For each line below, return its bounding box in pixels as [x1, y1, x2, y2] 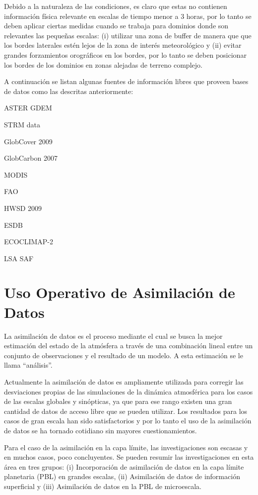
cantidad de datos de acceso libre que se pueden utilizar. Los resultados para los [4, 405, 248, 416]
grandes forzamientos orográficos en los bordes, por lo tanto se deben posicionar [4, 49, 247, 60]
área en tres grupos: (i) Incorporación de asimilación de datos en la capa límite [4, 461, 244, 472]
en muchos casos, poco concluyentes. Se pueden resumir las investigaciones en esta [4, 452, 254, 462]
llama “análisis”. [4, 360, 53, 370]
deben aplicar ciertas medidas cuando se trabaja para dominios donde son [4, 20, 229, 31]
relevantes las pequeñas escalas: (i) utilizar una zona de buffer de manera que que [4, 30, 252, 40]
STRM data [4, 119, 40, 129]
